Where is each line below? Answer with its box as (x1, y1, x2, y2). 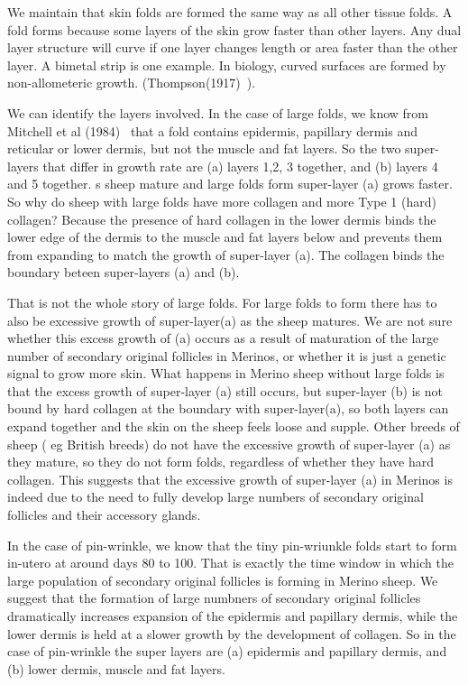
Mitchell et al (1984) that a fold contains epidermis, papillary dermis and (7, 121, 418, 140)
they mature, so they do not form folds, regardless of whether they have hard (7, 452, 435, 471)
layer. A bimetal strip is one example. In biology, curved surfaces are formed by (7, 55, 446, 74)
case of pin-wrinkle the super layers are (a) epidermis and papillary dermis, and (7, 642, 447, 661)
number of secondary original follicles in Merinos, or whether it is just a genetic (7, 346, 446, 365)
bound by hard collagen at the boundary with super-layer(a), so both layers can (7, 399, 449, 418)
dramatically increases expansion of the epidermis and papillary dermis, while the (7, 606, 458, 625)
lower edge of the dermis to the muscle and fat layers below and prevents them (7, 227, 443, 246)
